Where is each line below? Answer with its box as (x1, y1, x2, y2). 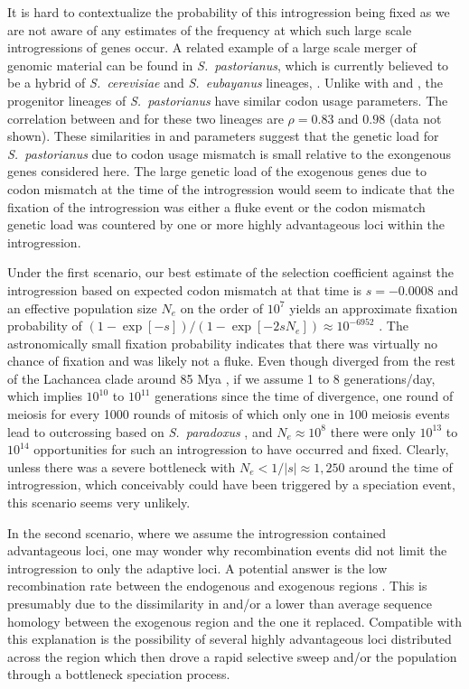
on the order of (180, 298, 264, 317)
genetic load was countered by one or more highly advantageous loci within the (7, 215, 446, 234)
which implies (7, 386, 82, 405)
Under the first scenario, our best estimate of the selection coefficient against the (7, 263, 455, 282)
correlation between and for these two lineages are (7, 108, 284, 127)
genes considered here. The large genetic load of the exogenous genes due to (7, 162, 427, 181)
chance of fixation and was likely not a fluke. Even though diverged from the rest (7, 351, 455, 370)
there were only (330, 422, 416, 441)
